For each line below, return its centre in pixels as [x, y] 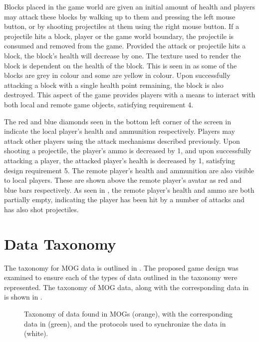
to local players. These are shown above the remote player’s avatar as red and [123, 180]
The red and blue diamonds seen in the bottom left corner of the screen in [118, 121]
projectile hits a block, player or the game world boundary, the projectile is [119, 36]
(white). [36, 333]
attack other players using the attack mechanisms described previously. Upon [122, 141]
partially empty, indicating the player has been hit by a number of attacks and [124, 199]
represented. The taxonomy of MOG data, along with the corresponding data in [127, 287]
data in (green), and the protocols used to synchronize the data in [125, 323]
